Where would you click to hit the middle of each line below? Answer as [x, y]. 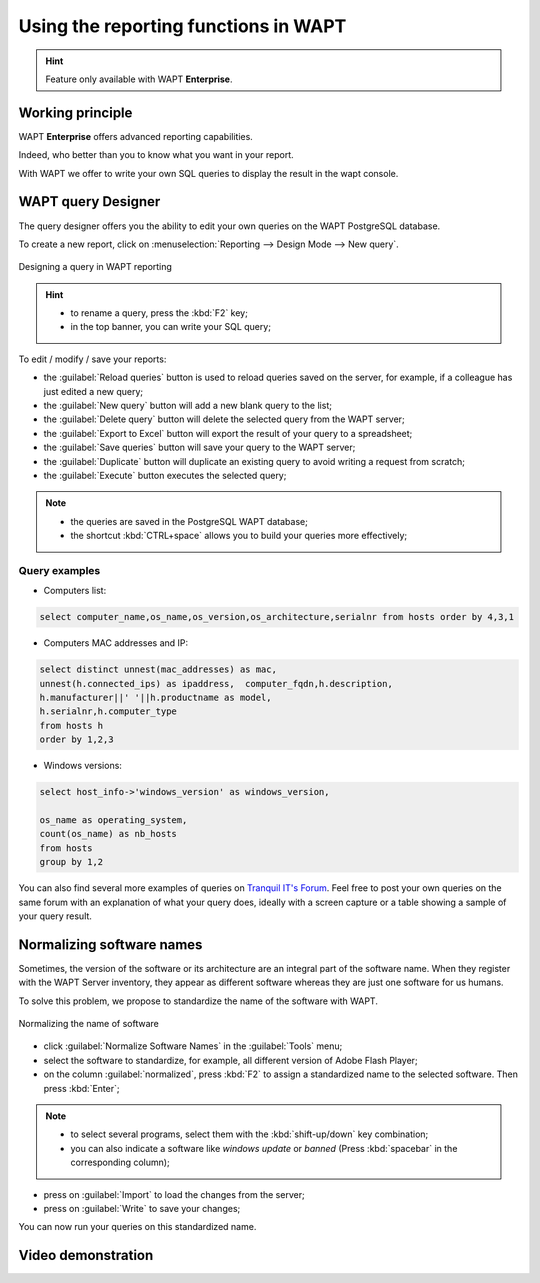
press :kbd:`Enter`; [81, 1088]
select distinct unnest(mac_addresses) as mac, [158, 669]
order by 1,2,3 [76, 739]
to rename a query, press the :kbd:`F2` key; [159, 313]
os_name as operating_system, [113, 819]
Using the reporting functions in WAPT [182, 26]
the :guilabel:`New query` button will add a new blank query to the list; [187, 406]
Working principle [75, 112]
